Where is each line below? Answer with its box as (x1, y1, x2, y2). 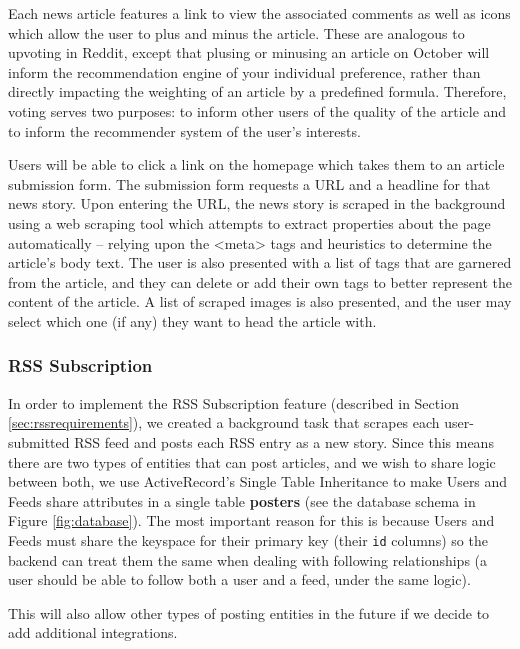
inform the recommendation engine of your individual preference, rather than (8, 61, 481, 82)
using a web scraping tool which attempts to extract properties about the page (8, 212, 491, 233)
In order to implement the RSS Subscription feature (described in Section (8, 392, 459, 413)
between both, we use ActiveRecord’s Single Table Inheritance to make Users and (8, 471, 508, 492)
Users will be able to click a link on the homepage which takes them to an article (8, 154, 505, 175)
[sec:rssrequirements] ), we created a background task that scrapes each (8, 412, 440, 433)
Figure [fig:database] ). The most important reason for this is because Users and (8, 510, 495, 531)
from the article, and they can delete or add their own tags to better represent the (8, 271, 513, 292)
